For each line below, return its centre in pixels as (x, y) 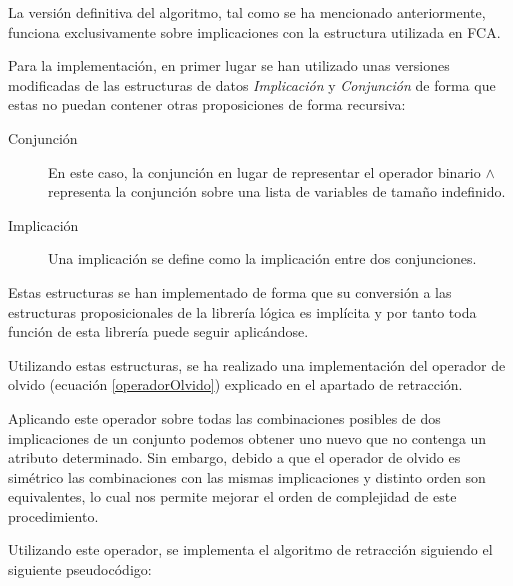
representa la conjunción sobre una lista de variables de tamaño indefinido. (277, 191)
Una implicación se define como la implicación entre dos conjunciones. (262, 258)
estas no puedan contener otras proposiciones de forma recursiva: (207, 104)
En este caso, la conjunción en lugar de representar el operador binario (264, 171)
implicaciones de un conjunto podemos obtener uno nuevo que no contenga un (247, 437)
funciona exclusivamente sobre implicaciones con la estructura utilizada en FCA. (254, 31)
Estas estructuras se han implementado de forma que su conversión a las (230, 291)
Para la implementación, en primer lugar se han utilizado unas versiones (229, 65)
